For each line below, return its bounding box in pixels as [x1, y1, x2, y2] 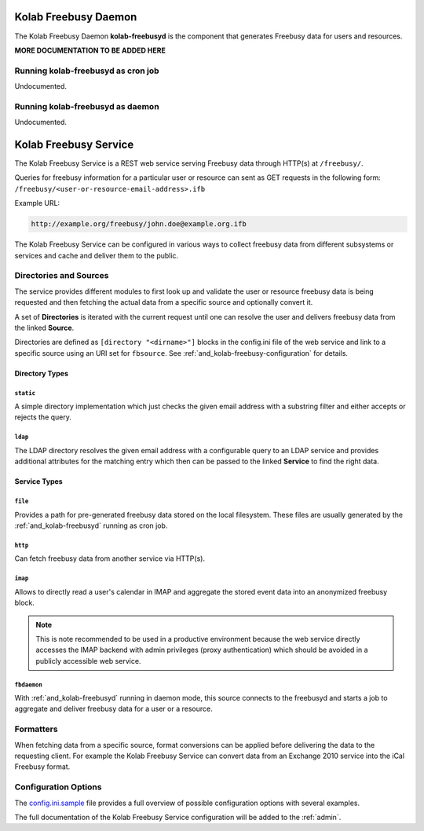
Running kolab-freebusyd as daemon [14, 101, 160, 112]
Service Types [14, 477, 63, 486]
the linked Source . [14, 323, 75, 332]
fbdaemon [14, 680, 42, 689]
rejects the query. [14, 412, 72, 422]
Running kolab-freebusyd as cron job [14, 65, 160, 76]
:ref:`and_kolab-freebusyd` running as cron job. [14, 521, 168, 530]
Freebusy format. [14, 762, 71, 771]
